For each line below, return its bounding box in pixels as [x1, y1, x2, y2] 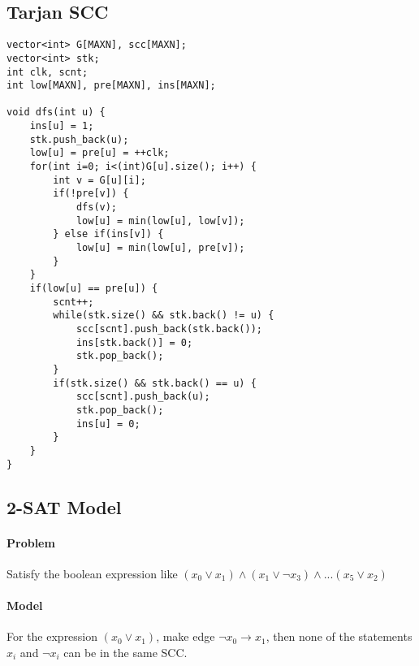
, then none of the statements [266, 628, 413, 645]
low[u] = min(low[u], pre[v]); [76, 242, 245, 254]
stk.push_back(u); [29, 133, 129, 145]
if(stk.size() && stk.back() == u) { [53, 377, 257, 389]
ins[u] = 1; [29, 120, 94, 132]
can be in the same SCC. [63, 643, 188, 660]
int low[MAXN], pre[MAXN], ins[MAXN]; [6, 80, 216, 92]
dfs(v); [76, 201, 118, 214]
